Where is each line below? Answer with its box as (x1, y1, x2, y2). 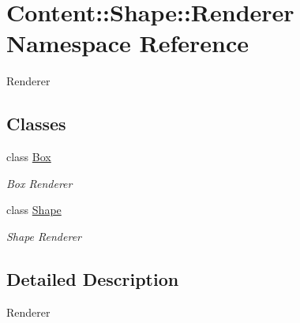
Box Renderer (6, 175, 73, 191)
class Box (6, 148, 51, 165)
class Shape (6, 201, 62, 218)
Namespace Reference (6, 27, 249, 59)
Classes (6, 111, 66, 136)
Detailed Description (6, 266, 179, 291)
